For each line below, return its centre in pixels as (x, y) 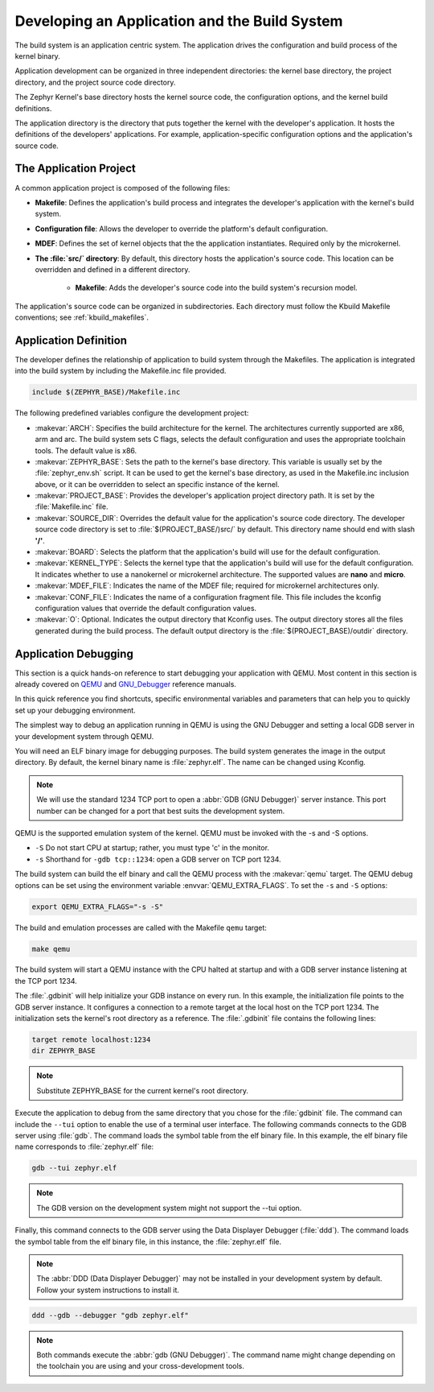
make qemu (51, 949)
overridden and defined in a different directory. (113, 269)
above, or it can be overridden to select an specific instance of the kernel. (158, 484)
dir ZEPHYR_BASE (64, 1051)
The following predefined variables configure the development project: (132, 413)
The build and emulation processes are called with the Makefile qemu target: (141, 927)
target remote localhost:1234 (91, 1040)
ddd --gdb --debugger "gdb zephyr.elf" (110, 1315)
